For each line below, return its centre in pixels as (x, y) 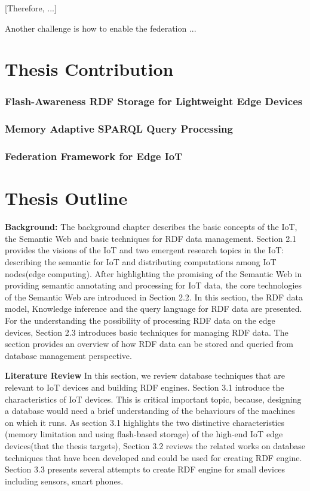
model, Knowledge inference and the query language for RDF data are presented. (154, 309)
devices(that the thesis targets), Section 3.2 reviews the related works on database (155, 445)
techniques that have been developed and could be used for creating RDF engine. (154, 457)
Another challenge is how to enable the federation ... (101, 28)
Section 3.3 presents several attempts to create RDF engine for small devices (145, 469)
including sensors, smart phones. (64, 481)
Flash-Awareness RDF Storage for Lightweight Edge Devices (154, 101)
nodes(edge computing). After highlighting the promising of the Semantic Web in (154, 273)
